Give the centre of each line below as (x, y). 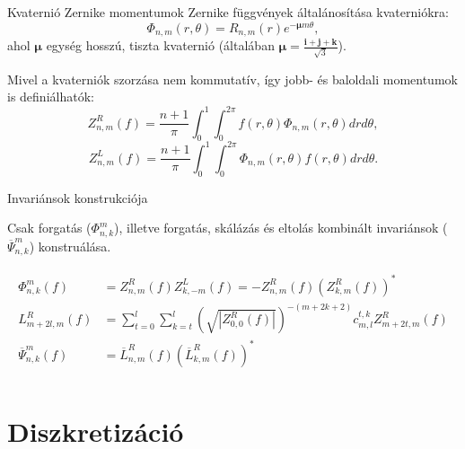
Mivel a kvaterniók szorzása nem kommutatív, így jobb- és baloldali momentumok (232, 79)
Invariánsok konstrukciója (78, 197)
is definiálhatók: (51, 97)
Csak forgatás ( (49, 228)
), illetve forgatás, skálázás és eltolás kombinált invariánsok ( (281, 228)
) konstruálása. (70, 246)
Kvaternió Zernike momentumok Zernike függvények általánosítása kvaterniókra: (228, 12)
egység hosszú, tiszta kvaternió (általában (160, 45)
